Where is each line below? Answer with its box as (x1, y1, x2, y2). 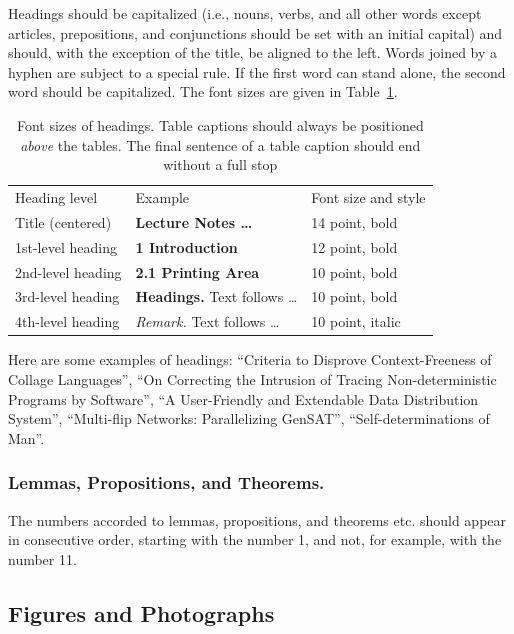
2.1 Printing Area (135, 261, 260, 282)
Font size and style (311, 187, 426, 207)
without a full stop (163, 154, 278, 175)
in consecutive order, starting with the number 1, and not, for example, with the (8, 529, 502, 550)
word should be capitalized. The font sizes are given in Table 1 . (8, 81, 398, 102)
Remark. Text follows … (135, 311, 280, 332)
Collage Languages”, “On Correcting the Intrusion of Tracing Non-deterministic (8, 368, 497, 389)
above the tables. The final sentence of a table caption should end (20, 134, 421, 155)
